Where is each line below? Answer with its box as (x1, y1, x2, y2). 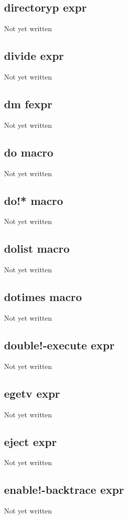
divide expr (4, 48, 64, 63)
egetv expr (4, 385, 60, 401)
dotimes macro (4, 289, 82, 305)
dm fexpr (4, 96, 53, 111)
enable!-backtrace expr (4, 482, 124, 497)
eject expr (4, 433, 57, 449)
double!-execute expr (4, 337, 115, 352)
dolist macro (4, 241, 70, 256)
